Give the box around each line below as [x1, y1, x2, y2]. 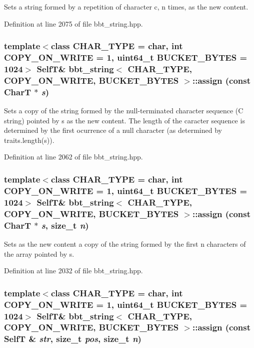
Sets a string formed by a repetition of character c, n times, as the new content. [4, 2, 248, 12]
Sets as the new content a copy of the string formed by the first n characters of [4, 238, 246, 249]
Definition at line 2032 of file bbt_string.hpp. [4, 265, 143, 276]
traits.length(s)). [4, 134, 54, 145]
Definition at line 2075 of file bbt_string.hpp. [4, 18, 143, 29]
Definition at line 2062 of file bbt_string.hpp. [4, 151, 143, 162]
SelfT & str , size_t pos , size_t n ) [4, 332, 141, 345]
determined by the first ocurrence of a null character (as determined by [4, 125, 222, 135]
